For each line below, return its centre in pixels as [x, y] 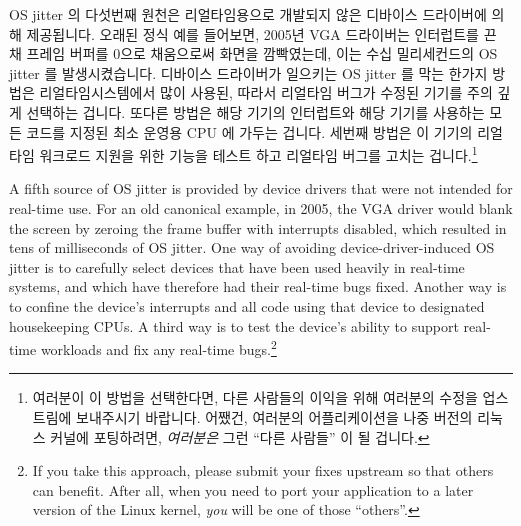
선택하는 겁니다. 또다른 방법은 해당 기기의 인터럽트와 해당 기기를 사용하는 [255, 111]
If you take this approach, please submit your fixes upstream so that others [263, 470]
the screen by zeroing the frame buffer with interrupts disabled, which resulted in [258, 227]
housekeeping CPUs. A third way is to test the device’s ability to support [234, 325]
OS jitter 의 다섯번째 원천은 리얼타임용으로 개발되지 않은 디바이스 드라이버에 [248, 14]
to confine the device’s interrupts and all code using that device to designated [247, 305]
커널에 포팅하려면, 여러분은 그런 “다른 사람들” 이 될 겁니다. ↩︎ [240, 436]
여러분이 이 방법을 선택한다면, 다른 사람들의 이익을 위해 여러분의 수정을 [255, 397]
